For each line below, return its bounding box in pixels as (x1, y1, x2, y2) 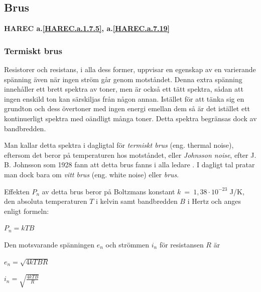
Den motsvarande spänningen (4, 239, 95, 249)
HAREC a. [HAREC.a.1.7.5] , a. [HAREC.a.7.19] (4, 23, 170, 34)
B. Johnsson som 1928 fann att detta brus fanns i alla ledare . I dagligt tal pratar (4, 159, 255, 170)
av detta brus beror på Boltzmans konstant (42, 186, 175, 196)
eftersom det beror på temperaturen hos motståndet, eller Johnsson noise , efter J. (4, 149, 256, 160)
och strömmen (105, 239, 150, 249)
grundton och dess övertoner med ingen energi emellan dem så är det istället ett (4, 103, 250, 114)
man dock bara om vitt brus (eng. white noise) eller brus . (4, 169, 179, 179)
